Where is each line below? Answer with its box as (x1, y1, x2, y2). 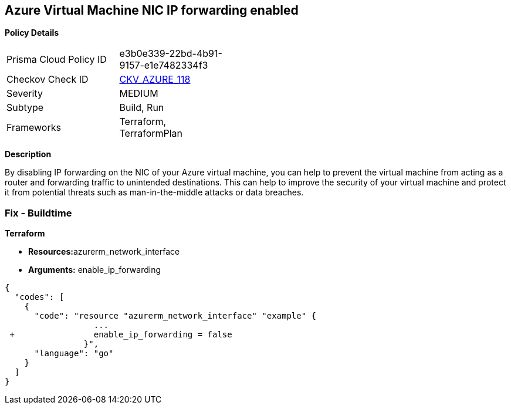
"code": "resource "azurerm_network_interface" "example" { (34, 311, 317, 321)
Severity (6, 87, 43, 100)
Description (5, 149, 52, 160)
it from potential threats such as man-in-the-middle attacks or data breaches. (5, 187, 304, 198)
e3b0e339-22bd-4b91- (119, 48, 222, 60)
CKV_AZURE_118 (119, 73, 191, 86)
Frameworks (6, 121, 61, 134)
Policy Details (5, 28, 59, 38)
